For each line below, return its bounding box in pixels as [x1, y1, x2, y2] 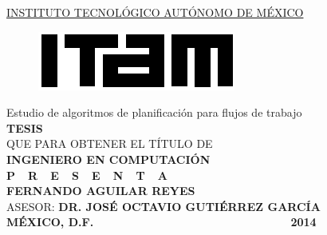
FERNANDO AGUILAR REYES [6, 182, 195, 199]
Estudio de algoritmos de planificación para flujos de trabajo [6, 104, 302, 121]
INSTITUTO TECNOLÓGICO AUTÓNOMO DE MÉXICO [6, 4, 304, 20]
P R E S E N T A [6, 166, 167, 183]
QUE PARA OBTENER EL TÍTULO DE [6, 135, 213, 152]
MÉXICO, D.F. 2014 [6, 213, 317, 230]
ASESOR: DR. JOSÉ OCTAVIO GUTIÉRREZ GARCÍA [6, 197, 321, 214]
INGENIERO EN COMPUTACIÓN [6, 150, 211, 167]
